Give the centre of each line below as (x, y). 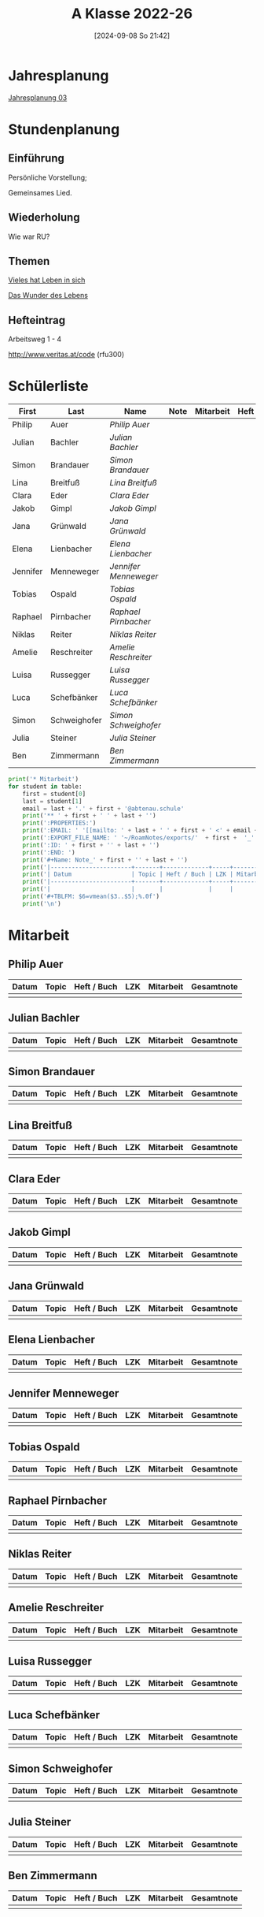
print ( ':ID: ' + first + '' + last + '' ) (91, 845)
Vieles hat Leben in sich (47, 280)
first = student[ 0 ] (54, 794)
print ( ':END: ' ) (49, 852)
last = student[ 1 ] (52, 801)
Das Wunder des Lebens (48, 296)
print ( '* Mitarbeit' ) (44, 780)
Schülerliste (48, 386)
